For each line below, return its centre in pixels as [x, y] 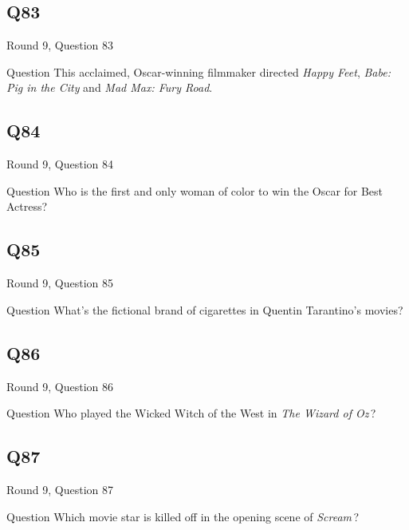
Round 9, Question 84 [60, 164]
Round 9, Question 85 [60, 283]
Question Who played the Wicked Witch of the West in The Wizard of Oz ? [191, 413]
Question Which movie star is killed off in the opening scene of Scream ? [183, 516]
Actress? [27, 206]
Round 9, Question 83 [60, 45]
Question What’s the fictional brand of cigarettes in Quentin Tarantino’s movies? [205, 309]
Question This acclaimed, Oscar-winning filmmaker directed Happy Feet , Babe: [199, 71]
